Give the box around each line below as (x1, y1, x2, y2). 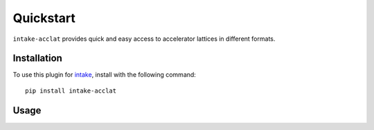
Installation (12, 53, 62, 64)
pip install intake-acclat (25, 86, 117, 95)
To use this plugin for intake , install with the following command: (12, 71, 197, 79)
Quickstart (12, 10, 76, 26)
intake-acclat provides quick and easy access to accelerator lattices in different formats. (12, 35, 276, 43)
